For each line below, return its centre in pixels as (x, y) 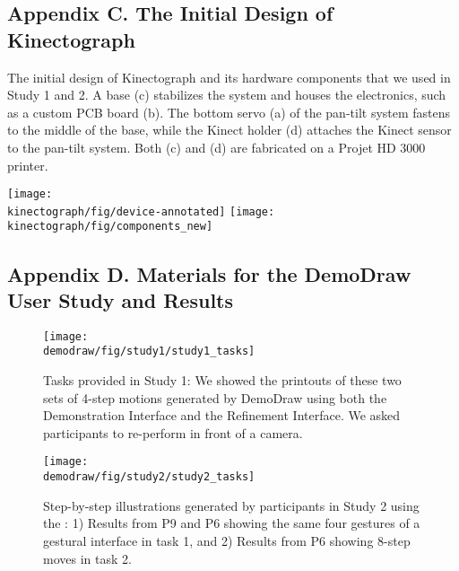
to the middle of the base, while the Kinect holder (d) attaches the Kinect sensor (229, 130)
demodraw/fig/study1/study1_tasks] (149, 351)
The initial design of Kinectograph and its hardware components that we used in (229, 77)
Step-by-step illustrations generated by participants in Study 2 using (231, 505)
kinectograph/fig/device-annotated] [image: (141, 211)
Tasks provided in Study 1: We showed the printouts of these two (222, 380)
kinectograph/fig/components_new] (110, 227)
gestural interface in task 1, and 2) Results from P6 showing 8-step (227, 540)
